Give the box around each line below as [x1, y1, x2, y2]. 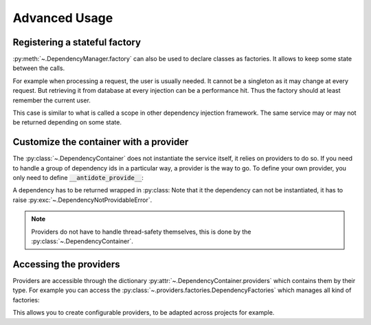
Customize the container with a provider [12, 136, 189, 148]
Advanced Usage [12, 10, 113, 25]
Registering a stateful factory [12, 36, 141, 48]
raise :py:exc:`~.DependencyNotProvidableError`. [12, 196, 153, 204]
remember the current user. [12, 96, 91, 104]
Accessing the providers [12, 258, 120, 270]
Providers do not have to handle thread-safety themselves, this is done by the [31, 227, 251, 236]
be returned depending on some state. [12, 118, 122, 126]
